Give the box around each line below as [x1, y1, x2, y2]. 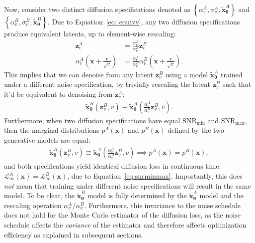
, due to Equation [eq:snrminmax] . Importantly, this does [67, 171, 243, 181]
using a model [165, 69, 208, 79]
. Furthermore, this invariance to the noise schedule [84, 200, 241, 210]
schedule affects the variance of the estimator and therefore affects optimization [4, 219, 247, 230]
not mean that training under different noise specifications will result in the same [4, 180, 251, 191]
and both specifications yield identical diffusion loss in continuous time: [4, 161, 221, 171]
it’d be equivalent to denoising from [4, 88, 113, 99]
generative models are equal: [4, 134, 90, 145]
